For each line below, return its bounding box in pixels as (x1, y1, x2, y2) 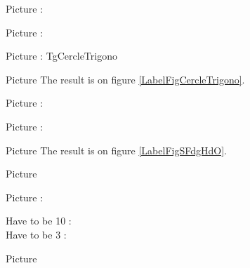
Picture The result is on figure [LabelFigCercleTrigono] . (6, 72, 245, 86)
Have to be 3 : (6, 227, 67, 241)
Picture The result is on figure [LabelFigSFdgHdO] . (6, 142, 227, 157)
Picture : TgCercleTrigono (6, 48, 117, 63)
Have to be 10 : (6, 213, 72, 228)
